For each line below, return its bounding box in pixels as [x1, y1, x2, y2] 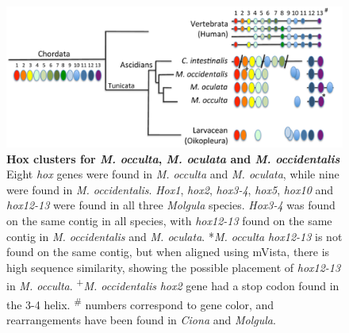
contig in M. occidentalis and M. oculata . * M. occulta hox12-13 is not [6, 228, 343, 244]
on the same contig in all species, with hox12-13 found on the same [6, 212, 332, 229]
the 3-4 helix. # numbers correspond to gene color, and [6, 293, 274, 312]
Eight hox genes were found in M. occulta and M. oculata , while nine [6, 166, 339, 182]
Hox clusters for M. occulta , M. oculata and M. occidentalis [6, 150, 340, 166]
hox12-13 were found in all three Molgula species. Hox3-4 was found [6, 197, 336, 213]
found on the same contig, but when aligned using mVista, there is [6, 243, 330, 260]
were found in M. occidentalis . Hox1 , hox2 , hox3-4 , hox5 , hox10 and [6, 181, 334, 197]
